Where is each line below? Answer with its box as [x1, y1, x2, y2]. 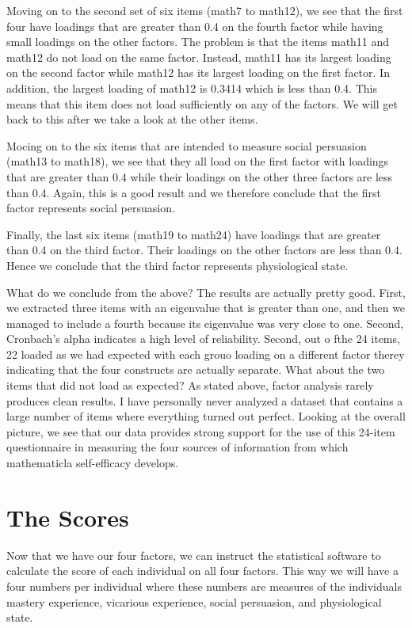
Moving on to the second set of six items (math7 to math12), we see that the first [6, 2, 403, 18]
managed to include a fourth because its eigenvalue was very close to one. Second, [6, 314, 404, 331]
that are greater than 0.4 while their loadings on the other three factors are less [6, 168, 393, 185]
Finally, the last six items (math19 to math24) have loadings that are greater [6, 226, 381, 242]
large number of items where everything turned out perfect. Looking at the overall [6, 408, 406, 424]
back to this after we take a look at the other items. [6, 111, 258, 128]
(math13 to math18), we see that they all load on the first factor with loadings [6, 153, 389, 169]
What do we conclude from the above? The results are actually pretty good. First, [6, 284, 406, 300]
